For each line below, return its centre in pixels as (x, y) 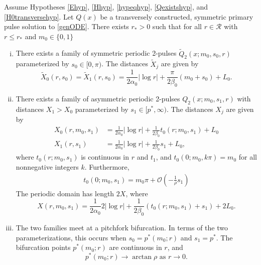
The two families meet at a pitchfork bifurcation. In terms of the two (122, 228)
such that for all (177, 26)
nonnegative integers (47, 166)
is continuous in (105, 157)
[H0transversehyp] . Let (39, 16)
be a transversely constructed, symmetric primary (177, 16)
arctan (142, 257)
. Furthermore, (107, 166)
